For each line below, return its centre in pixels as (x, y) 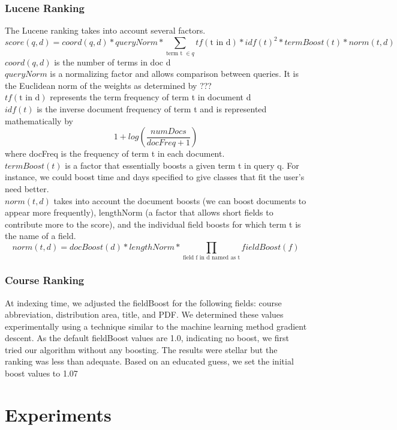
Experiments (58, 414)
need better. (27, 188)
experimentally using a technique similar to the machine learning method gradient (156, 326)
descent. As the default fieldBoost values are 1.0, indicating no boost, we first (147, 338)
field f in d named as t (212, 258)
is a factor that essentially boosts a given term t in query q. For (182, 165)
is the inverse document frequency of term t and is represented (152, 109)
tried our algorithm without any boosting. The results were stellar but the (141, 349)
